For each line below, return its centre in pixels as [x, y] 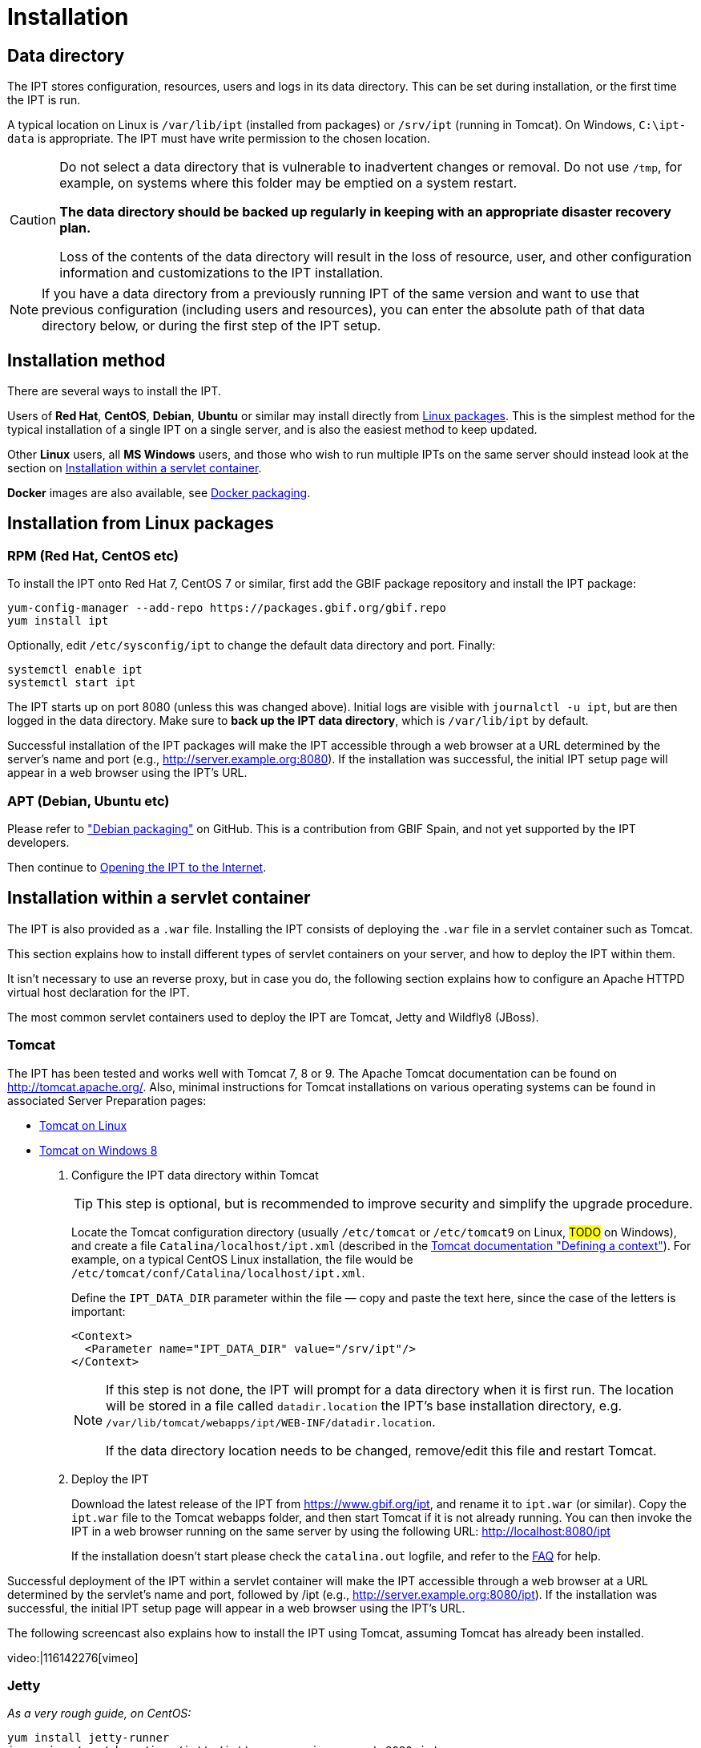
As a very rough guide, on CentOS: [99, 1714]
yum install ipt [58, 621]
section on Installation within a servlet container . [135, 468]
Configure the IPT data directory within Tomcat [195, 1175]
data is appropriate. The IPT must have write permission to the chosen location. [219, 139]
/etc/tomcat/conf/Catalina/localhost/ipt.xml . [218, 1273]
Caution [33, 220]
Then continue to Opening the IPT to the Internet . [137, 867]
